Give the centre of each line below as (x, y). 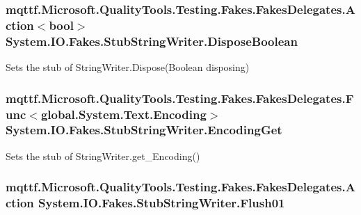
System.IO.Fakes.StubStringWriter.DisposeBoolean (152, 41)
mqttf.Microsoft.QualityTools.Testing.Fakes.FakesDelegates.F (180, 98)
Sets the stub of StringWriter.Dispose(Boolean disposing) (128, 67)
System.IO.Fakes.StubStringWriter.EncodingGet (144, 130)
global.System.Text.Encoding (123, 114)
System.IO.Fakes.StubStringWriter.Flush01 (162, 203)
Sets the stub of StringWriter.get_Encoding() (103, 156)
